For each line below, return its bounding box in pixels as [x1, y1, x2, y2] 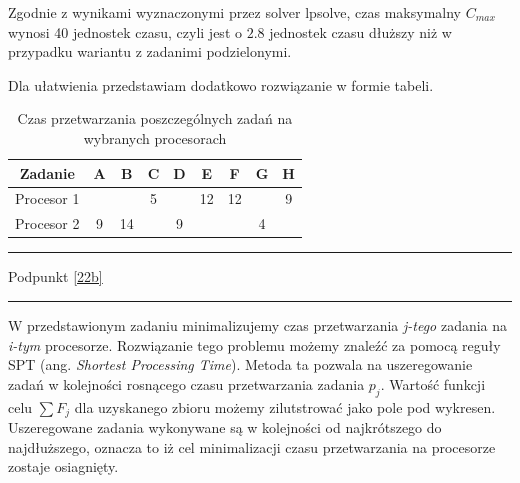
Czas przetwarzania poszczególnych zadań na [17, 108, 293, 129]
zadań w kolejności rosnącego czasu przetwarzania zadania [8, 373, 365, 394]
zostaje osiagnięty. [8, 456, 119, 477]
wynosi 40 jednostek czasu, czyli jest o [8, 21, 242, 42]
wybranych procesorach [83, 127, 227, 148]
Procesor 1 [15, 188, 80, 209]
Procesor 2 [15, 213, 80, 234]
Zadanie [19, 162, 75, 183]
